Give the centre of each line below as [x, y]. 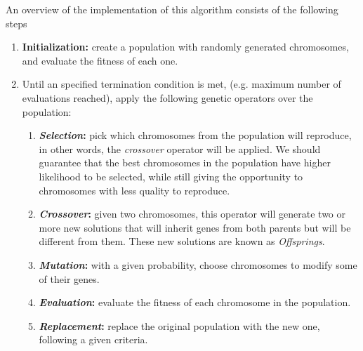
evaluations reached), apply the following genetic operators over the [167, 97]
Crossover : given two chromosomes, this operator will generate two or [192, 214]
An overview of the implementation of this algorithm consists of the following [172, 9]
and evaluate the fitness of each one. [100, 60]
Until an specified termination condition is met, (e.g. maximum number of [181, 84]
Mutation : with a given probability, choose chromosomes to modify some [198, 264]
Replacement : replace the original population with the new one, [179, 325]
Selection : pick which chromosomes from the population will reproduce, [195, 135]
